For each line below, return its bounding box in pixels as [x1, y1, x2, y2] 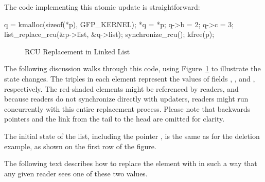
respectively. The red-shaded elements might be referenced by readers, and [4, 83, 239, 94]
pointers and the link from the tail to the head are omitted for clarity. [4, 113, 225, 124]
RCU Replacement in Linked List [25, 46, 130, 56]
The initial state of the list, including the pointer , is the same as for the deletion [4, 130, 260, 141]
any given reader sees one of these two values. [4, 168, 148, 178]
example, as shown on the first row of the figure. [4, 140, 156, 151]
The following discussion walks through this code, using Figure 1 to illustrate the [4, 63, 261, 74]
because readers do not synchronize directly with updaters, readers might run [4, 93, 249, 104]
